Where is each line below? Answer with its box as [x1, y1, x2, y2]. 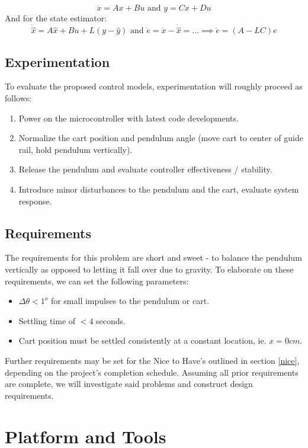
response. [18, 194, 52, 207]
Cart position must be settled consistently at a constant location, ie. [18, 334, 267, 347]
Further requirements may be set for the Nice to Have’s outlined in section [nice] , [5, 354, 300, 366]
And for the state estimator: [5, 12, 107, 24]
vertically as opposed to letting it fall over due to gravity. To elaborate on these [5, 263, 294, 275]
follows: [5, 92, 32, 104]
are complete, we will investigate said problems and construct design [5, 377, 253, 390]
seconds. [96, 314, 126, 327]
